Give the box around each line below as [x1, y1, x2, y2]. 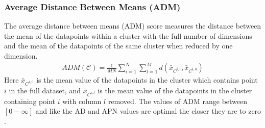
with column [62, 95, 102, 106]
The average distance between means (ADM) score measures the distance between [4, 20, 261, 31]
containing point [4, 95, 55, 106]
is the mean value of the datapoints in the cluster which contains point [36, 74, 258, 85]
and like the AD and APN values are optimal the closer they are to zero [35, 106, 261, 116]
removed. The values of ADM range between [108, 95, 248, 106]
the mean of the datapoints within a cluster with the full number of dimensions [4, 30, 252, 41]
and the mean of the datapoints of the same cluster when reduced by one [4, 40, 233, 51]
